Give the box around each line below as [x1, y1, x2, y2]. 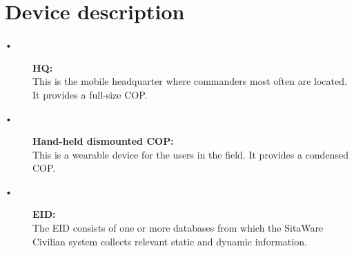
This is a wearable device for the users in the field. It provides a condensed [32, 147, 348, 161]
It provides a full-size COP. [32, 87, 148, 101]
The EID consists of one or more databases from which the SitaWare [32, 221, 324, 235]
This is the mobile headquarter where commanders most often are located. [32, 74, 347, 88]
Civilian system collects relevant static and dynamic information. [32, 234, 307, 248]
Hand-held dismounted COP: [32, 134, 174, 148]
